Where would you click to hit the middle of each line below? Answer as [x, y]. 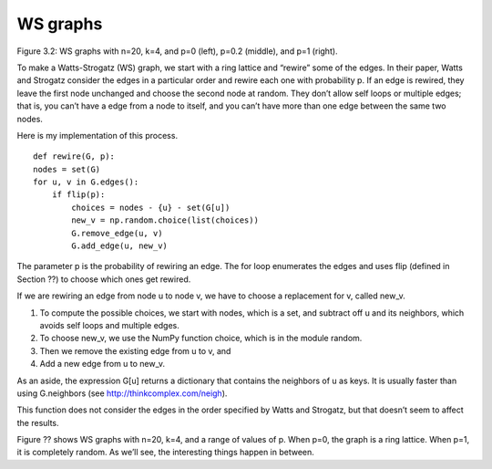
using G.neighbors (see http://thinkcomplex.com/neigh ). [122, 393]
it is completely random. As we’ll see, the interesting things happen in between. [165, 453]
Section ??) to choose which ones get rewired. [104, 279]
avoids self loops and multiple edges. [109, 325]
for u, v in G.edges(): [86, 182]
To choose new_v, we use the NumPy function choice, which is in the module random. [201, 339]
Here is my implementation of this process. [97, 135]
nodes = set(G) [67, 169]
